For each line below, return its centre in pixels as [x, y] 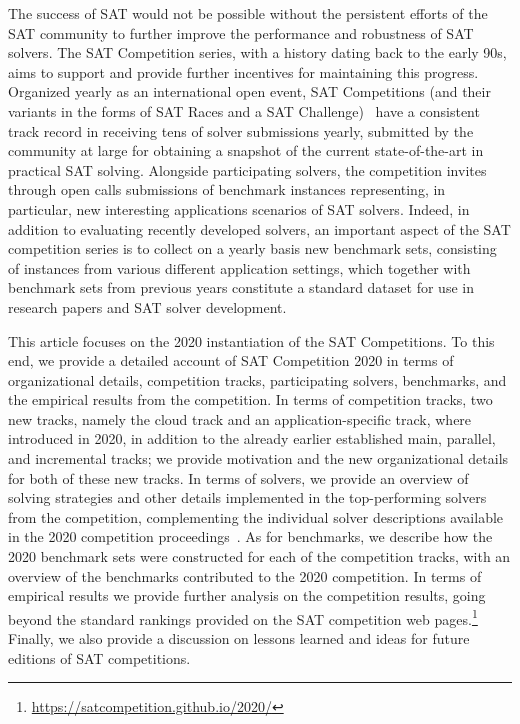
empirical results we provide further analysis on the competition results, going [247, 595]
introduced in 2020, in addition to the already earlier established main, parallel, [252, 438]
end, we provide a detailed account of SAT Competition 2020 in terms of [231, 360]
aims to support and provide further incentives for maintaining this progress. [243, 71]
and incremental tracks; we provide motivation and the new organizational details [258, 458]
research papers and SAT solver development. [147, 306]
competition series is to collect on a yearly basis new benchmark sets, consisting [252, 248]
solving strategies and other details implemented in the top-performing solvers [247, 497]
